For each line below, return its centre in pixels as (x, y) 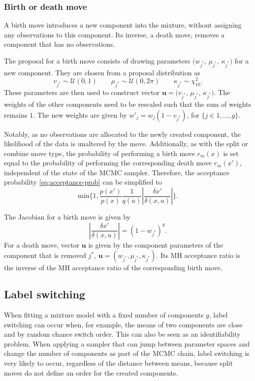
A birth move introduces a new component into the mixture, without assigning (123, 25)
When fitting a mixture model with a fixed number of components (104, 315)
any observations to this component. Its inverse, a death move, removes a (114, 34)
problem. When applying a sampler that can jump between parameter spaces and (127, 343)
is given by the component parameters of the (156, 244)
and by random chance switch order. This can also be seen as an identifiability (122, 334)
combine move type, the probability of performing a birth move (99, 153)
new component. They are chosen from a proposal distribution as (102, 72)
